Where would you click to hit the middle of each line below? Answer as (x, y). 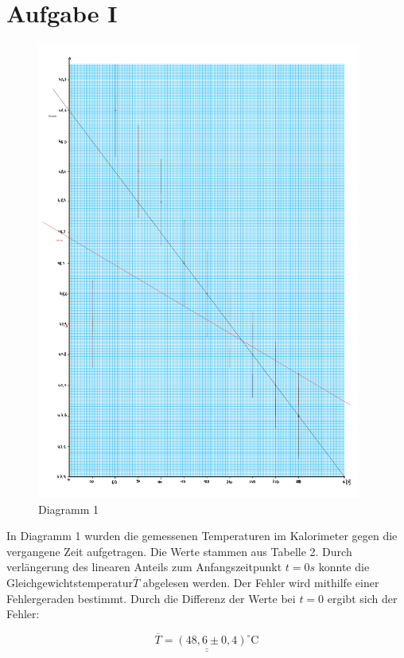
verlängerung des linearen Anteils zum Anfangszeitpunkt (144, 567)
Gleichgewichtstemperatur (70, 583)
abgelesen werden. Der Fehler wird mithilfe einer (261, 583)
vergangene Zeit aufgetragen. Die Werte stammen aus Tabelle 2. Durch (179, 551)
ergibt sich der (362, 598)
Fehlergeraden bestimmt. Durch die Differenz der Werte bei (151, 598)
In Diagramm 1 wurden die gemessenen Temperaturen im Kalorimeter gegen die (202, 536)
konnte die (344, 567)
